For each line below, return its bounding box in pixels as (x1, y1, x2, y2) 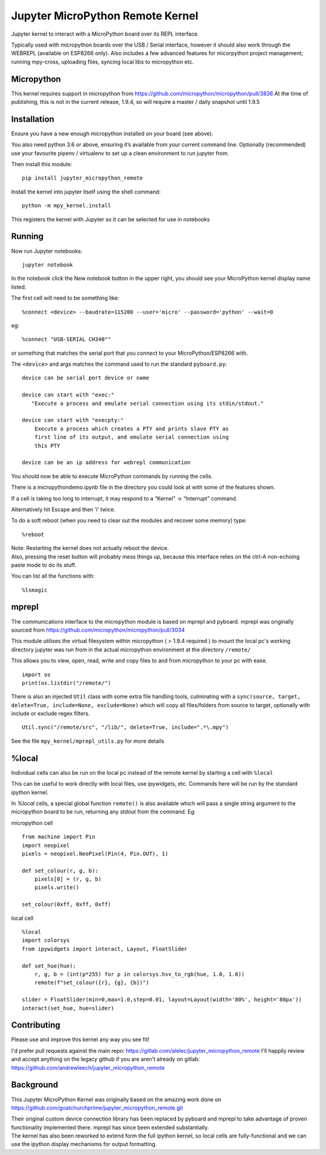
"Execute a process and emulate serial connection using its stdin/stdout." (31, 400, 264, 407)
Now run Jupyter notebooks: (11, 247, 83, 254)
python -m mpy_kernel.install (22, 202, 112, 209)
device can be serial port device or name (22, 375, 150, 381)
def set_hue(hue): (22, 962, 77, 969)
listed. (11, 283, 27, 290)
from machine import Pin (22, 833, 95, 840)
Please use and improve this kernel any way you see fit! (11, 1036, 150, 1043)
